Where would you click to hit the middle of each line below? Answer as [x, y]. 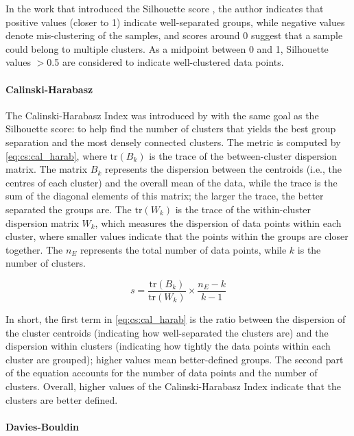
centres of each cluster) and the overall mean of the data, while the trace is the [172, 182]
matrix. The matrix [47, 169]
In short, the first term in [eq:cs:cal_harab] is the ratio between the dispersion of [176, 318]
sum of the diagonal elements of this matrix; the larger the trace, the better [165, 196]
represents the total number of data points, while [184, 249]
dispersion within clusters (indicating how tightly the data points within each [168, 346]
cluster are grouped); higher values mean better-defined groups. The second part [175, 359]
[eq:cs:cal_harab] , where [56, 155]
